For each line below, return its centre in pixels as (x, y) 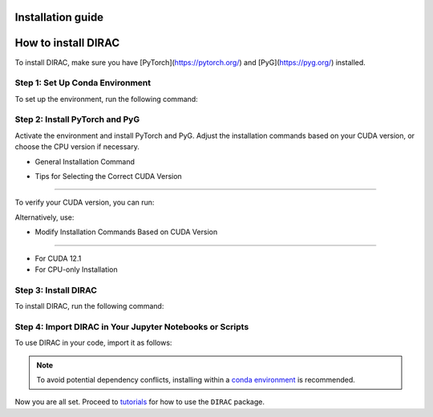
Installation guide (59, 17)
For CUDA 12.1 (58, 258)
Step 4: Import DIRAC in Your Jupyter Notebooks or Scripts (132, 326)
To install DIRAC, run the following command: (89, 306)
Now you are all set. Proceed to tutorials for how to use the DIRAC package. (140, 402)
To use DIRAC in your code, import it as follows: (93, 343)
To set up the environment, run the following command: (106, 99)
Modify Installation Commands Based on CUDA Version (126, 232)
